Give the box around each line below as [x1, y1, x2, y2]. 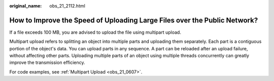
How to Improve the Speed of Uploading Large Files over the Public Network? [9, 16, 258, 25]
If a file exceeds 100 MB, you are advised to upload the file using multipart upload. [9, 29, 181, 35]
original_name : [9, 3, 42, 9]
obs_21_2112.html [49, 3, 86, 9]
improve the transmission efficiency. [9, 59, 86, 65]
